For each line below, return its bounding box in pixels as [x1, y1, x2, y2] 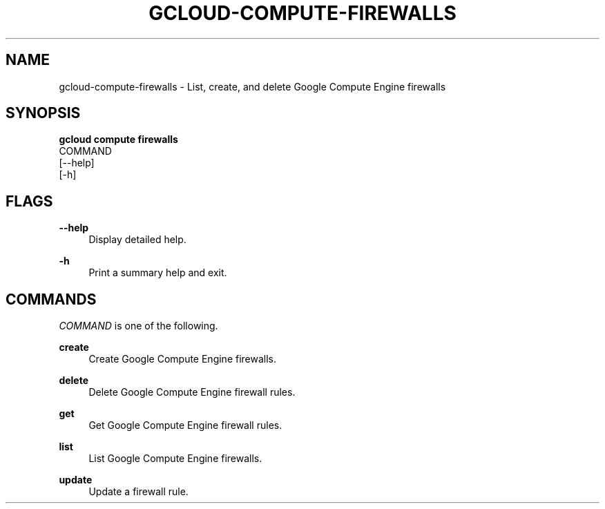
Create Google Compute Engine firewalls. [88, 353, 277, 365]
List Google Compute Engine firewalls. [88, 452, 262, 465]
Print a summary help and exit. [88, 267, 227, 279]
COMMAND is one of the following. [59, 320, 218, 332]
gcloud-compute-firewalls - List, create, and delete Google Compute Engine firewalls [59, 80, 446, 93]
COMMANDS [6, 290, 97, 308]
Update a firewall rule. [88, 486, 189, 498]
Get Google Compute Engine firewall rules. [88, 419, 282, 432]
